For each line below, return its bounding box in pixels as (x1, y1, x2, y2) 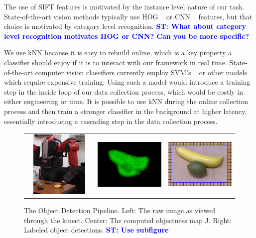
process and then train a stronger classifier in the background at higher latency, (4, 106, 247, 116)
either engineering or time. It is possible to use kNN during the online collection (4, 96, 249, 107)
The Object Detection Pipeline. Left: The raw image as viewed (24, 205, 216, 215)
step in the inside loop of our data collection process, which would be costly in (4, 86, 243, 97)
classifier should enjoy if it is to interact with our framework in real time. (4, 57, 227, 67)
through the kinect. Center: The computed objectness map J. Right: (24, 215, 232, 225)
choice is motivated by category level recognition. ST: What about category (4, 21, 247, 31)
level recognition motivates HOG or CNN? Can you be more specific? (4, 30, 249, 41)
